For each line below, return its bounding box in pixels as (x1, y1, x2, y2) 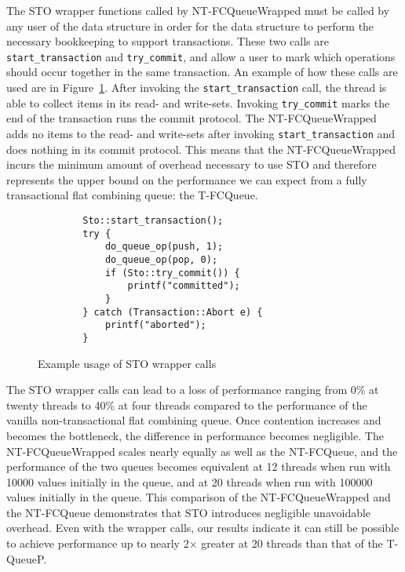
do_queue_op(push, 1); (104, 241, 224, 253)
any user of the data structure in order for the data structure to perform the (6, 17, 374, 34)
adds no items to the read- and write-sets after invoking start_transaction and (6, 125, 396, 141)
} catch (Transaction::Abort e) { (82, 306, 263, 318)
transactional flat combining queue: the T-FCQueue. (6, 187, 258, 203)
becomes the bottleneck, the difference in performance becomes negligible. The (6, 427, 384, 443)
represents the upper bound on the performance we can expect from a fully (6, 171, 367, 188)
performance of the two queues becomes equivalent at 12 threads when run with (6, 458, 391, 475)
